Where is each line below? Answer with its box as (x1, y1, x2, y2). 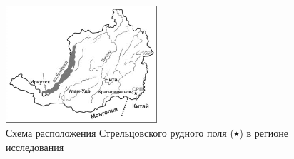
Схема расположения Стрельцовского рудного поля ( (6, 125, 234, 140)
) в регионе (239, 125, 288, 140)
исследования (6, 139, 64, 154)
